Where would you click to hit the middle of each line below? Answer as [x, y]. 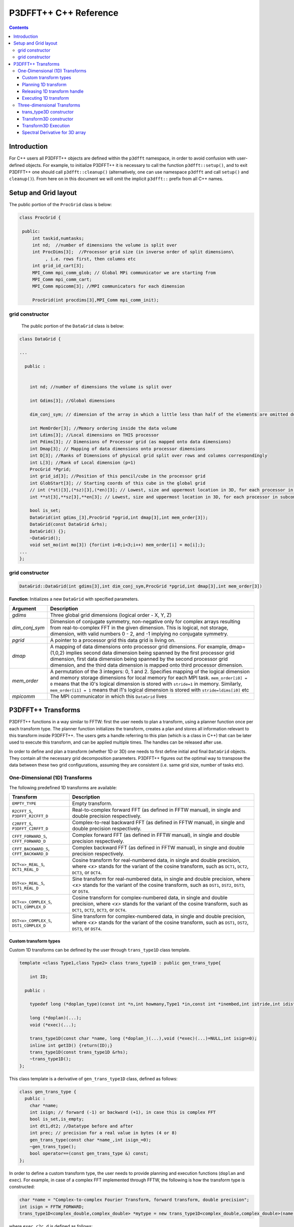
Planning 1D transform [44, 84]
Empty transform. [92, 803]
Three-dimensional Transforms [49, 105]
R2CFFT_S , [22, 811]
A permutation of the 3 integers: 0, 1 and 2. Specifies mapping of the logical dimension [150, 671]
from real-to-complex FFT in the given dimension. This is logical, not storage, [139, 627]
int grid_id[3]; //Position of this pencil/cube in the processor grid [118, 476]
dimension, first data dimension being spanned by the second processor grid [139, 659]
